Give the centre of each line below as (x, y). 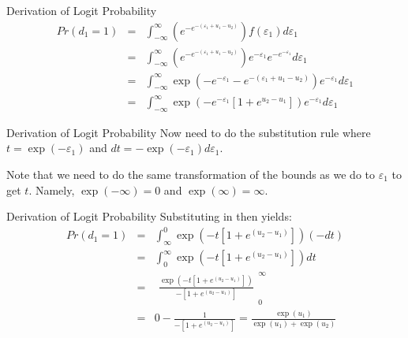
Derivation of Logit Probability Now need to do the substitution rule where (189, 132)
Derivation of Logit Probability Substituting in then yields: (149, 216)
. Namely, (52, 189)
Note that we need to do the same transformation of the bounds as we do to (191, 174)
